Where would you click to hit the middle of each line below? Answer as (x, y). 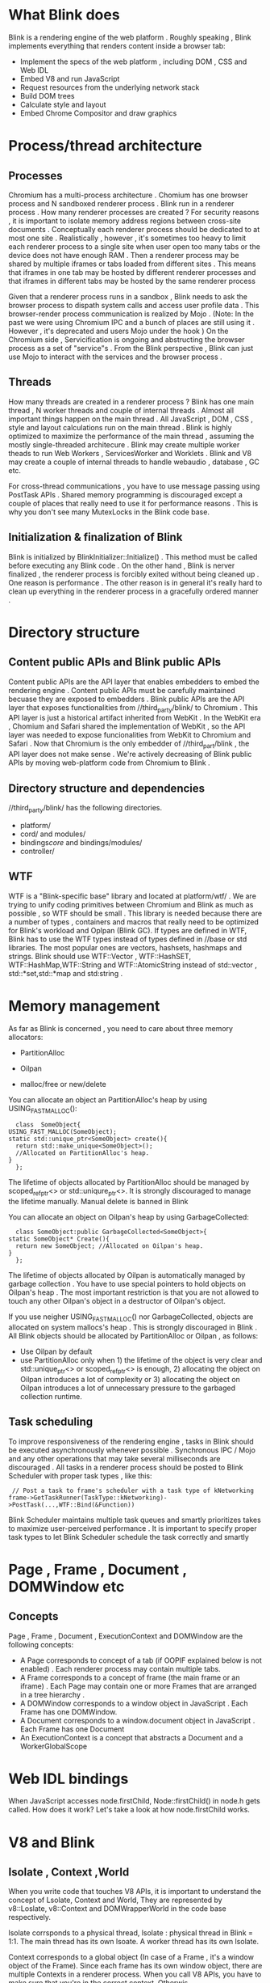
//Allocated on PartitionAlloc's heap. (83, 1153)
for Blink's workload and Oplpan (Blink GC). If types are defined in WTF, (128, 930)
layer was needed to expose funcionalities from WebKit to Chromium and (130, 735)
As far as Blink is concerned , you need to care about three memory (121, 1028)
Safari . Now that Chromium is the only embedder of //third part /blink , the (129, 744)
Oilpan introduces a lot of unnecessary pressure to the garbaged (128, 1388)
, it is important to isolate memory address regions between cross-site (125, 221)
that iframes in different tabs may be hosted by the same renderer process (132, 281)
